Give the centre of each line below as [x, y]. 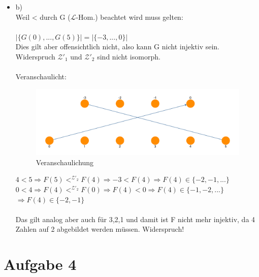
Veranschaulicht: [41, 76]
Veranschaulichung [65, 162]
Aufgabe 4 [40, 264]
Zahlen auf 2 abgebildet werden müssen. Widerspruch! [100, 229]
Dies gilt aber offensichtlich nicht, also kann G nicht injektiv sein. [117, 47]
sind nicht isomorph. [129, 56]
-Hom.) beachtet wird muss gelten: [129, 17]
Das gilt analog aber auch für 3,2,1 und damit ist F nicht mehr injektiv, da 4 [135, 219]
